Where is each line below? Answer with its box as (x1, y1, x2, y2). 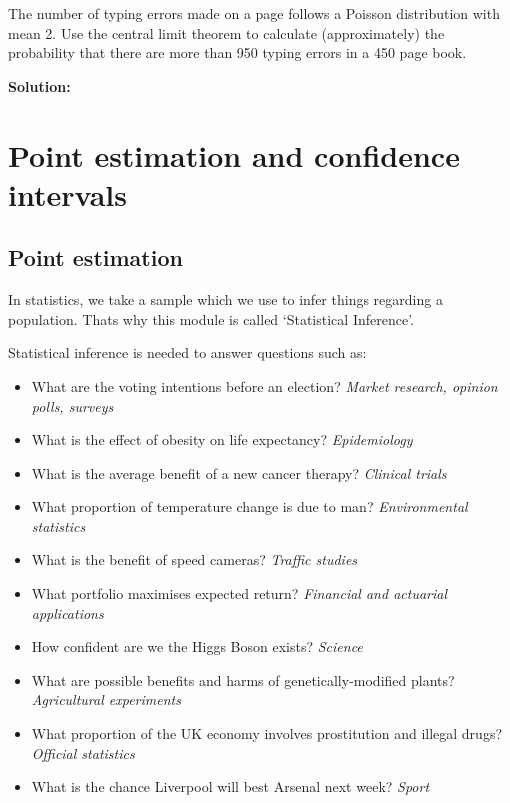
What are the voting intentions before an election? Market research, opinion (31, 375, 498, 396)
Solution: (8, 75, 71, 96)
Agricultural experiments (31, 689, 181, 710)
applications (31, 602, 104, 623)
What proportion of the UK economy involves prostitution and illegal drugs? (31, 723, 503, 744)
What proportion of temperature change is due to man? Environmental (31, 496, 468, 517)
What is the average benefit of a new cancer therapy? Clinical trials (31, 462, 447, 483)
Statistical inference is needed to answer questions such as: (8, 342, 367, 363)
